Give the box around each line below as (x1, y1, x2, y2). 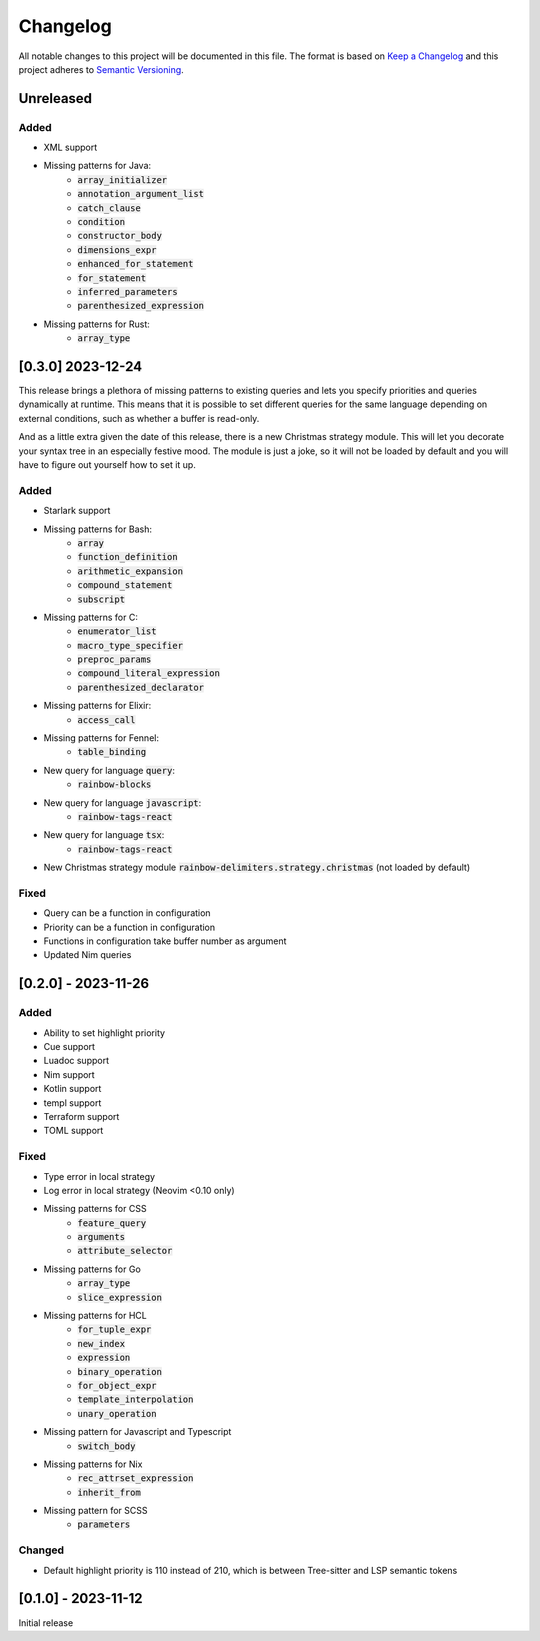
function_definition (77, 551, 179, 563)
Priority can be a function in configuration (43, 921, 216, 933)
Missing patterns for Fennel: (43, 732, 160, 744)
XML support (43, 141, 98, 154)
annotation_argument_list (77, 188, 205, 200)
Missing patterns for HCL (43, 1310, 147, 1322)
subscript (77, 593, 125, 605)
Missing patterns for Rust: (43, 318, 150, 330)
